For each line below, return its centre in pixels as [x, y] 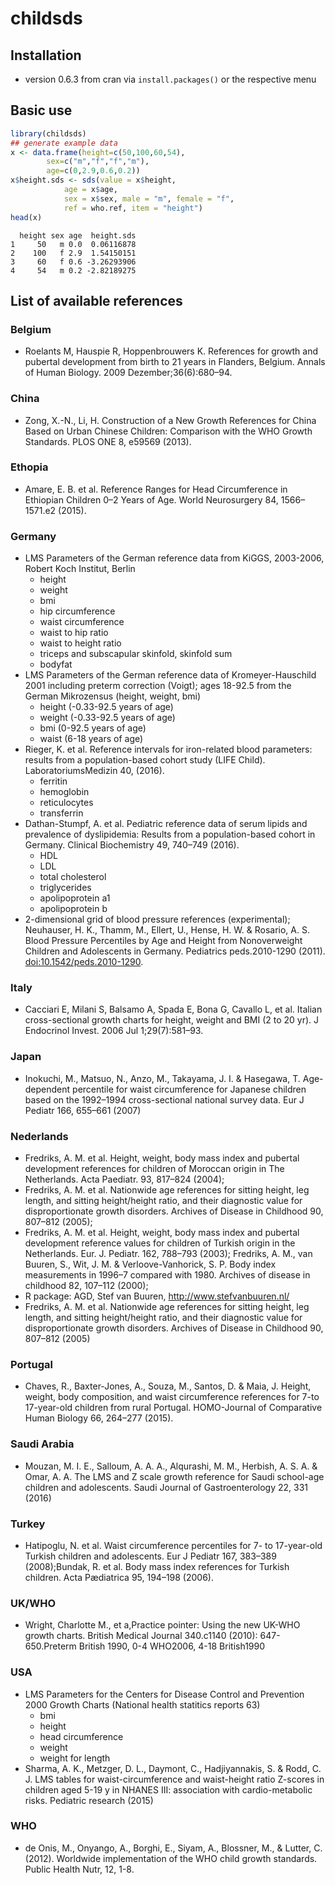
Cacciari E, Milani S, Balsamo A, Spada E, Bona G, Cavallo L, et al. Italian [173, 1009]
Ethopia [29, 467]
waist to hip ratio [74, 633]
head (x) [26, 217]
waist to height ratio [80, 643]
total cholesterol [73, 877]
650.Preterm [50, 1646]
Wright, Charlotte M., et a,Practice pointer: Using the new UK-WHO [162, 1625]
